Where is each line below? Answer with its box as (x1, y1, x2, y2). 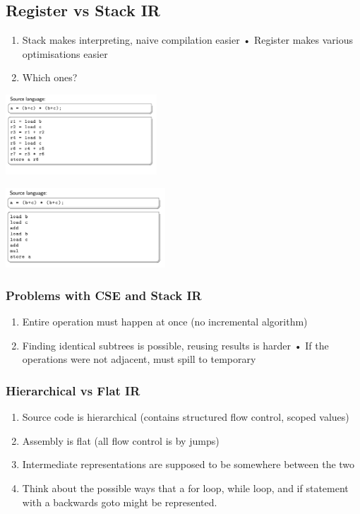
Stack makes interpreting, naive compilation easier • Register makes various (22, 32, 353, 47)
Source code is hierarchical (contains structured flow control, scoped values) (22, 410, 349, 424)
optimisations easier (22, 46, 108, 61)
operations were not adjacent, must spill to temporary (22, 352, 256, 366)
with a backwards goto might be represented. (22, 494, 217, 509)
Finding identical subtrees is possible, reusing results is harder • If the (22, 337, 329, 352)
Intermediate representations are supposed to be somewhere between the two (22, 457, 355, 472)
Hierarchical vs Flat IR (6, 381, 140, 399)
